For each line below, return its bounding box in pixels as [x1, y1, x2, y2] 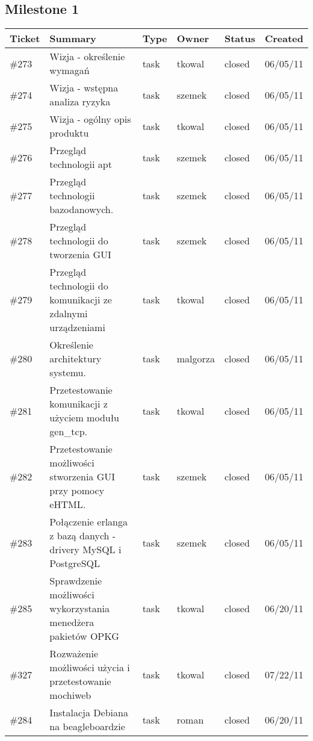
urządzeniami [49, 320, 105, 335]
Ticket [10, 31, 40, 46]
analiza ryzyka [49, 95, 111, 109]
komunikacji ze [49, 293, 112, 307]
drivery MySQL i [49, 542, 122, 557]
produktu [49, 126, 89, 140]
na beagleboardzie [49, 719, 125, 734]
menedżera [49, 615, 95, 630]
